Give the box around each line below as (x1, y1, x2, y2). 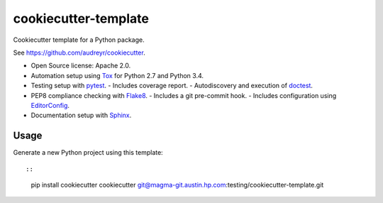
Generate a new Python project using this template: (13, 148, 163, 157)
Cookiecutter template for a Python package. (13, 35, 145, 44)
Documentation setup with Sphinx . (30, 111, 132, 120)
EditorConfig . (30, 101, 70, 109)
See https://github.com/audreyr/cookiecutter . (13, 48, 145, 57)
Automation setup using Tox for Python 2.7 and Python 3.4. (30, 71, 204, 79)
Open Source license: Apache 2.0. (30, 61, 131, 70)
